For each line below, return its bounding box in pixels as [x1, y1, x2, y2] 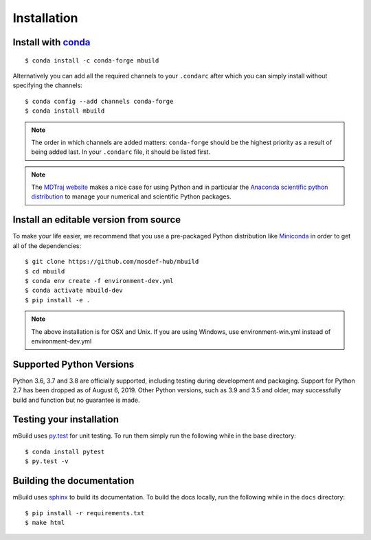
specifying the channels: [12, 81, 82, 89]
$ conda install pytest [25, 447, 105, 455]
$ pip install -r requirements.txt [25, 509, 145, 517]
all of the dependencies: [12, 241, 82, 250]
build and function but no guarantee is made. [12, 396, 140, 404]
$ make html [25, 519, 65, 526]
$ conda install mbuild [25, 107, 105, 115]
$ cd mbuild [25, 267, 65, 275]
